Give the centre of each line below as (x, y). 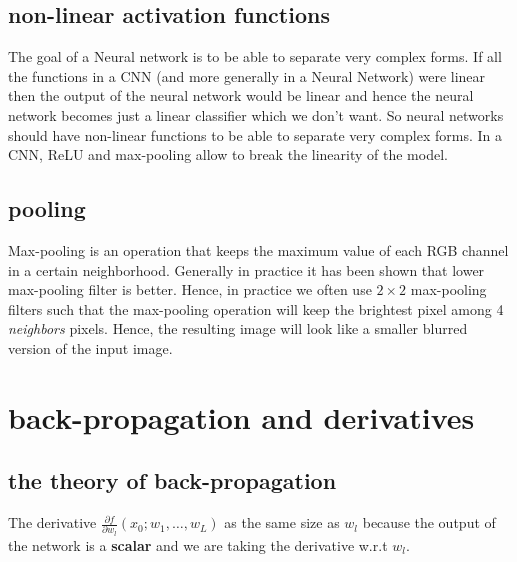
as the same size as (282, 522)
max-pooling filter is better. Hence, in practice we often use (190, 289)
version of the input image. (90, 347)
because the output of (429, 522)
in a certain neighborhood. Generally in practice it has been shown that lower (246, 269)
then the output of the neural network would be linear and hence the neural (241, 95)
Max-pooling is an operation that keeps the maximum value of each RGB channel (258, 249)
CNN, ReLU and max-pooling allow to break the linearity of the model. (228, 154)
